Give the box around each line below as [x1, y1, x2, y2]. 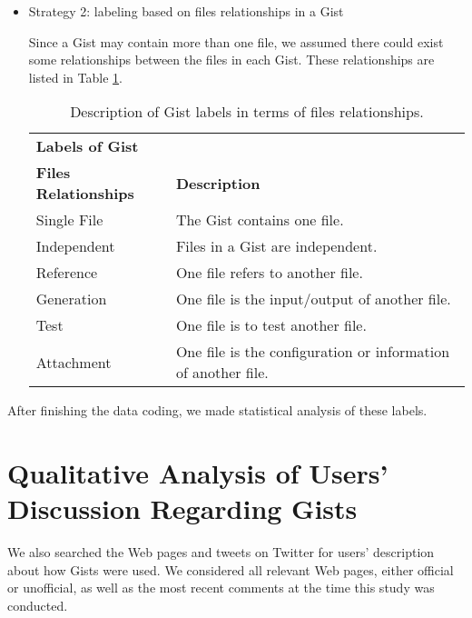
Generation [35, 288, 107, 310]
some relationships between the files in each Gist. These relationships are [28, 50, 435, 69]
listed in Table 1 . [28, 67, 123, 86]
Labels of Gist [35, 135, 139, 157]
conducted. [7, 596, 68, 615]
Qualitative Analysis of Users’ [7, 454, 388, 492]
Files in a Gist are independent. [175, 235, 378, 257]
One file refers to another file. [175, 262, 363, 284]
